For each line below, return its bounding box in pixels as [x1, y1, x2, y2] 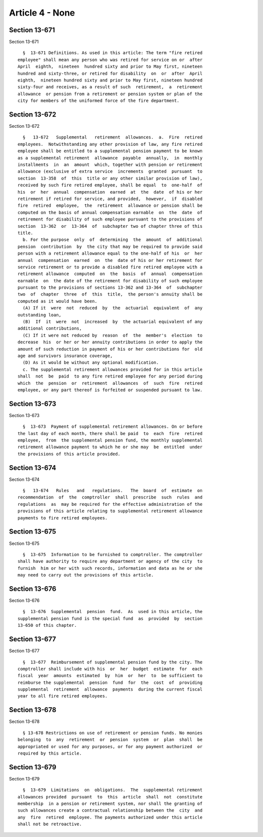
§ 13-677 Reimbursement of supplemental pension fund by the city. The [22, 659, 203, 665]
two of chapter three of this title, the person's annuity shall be [18, 292, 203, 297]
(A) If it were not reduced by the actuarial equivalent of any [22, 305, 203, 311]
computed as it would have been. [18, 298, 97, 304]
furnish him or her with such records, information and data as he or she [18, 565, 203, 571]
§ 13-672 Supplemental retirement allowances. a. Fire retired [22, 135, 203, 140]
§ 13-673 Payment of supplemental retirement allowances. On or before [22, 424, 203, 429]
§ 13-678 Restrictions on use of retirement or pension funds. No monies [22, 730, 203, 736]
